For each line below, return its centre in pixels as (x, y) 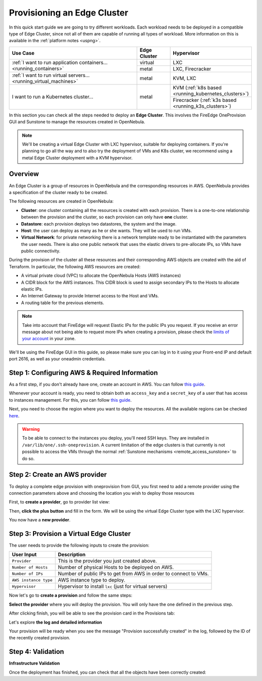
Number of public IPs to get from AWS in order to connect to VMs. (133, 574)
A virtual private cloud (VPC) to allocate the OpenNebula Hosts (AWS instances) (101, 276)
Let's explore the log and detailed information (56, 622)
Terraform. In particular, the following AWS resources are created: (75, 266)
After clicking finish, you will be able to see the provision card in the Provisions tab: (92, 613)
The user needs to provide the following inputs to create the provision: (79, 545)
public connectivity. (41, 251)
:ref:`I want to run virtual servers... (51, 75)
